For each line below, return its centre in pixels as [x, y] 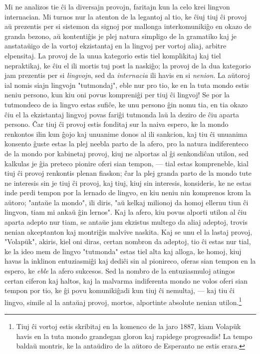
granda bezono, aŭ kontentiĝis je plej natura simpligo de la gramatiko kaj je [121, 36]
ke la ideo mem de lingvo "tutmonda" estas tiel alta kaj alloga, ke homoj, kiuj [123, 251]
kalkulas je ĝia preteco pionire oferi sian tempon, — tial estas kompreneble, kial [127, 163]
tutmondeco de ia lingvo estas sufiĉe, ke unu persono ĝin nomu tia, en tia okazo [126, 104]
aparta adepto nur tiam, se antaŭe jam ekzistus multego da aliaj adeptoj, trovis [126, 222]
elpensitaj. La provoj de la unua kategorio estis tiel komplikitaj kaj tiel [113, 55]
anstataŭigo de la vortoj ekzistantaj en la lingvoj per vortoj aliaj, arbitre [116, 46]
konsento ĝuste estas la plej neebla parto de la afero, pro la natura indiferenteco [127, 144]
